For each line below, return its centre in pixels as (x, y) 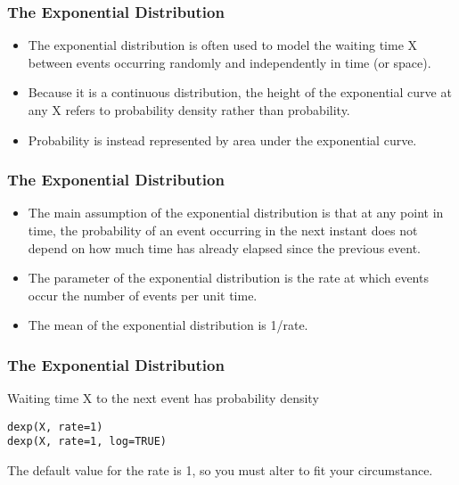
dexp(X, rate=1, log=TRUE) (87, 442)
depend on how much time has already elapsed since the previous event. (224, 247)
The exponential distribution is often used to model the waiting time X (223, 45)
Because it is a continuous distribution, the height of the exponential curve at (240, 92)
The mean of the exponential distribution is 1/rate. (168, 325)
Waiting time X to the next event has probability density (163, 398)
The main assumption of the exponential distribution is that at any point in (236, 213)
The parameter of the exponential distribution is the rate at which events (228, 278)
